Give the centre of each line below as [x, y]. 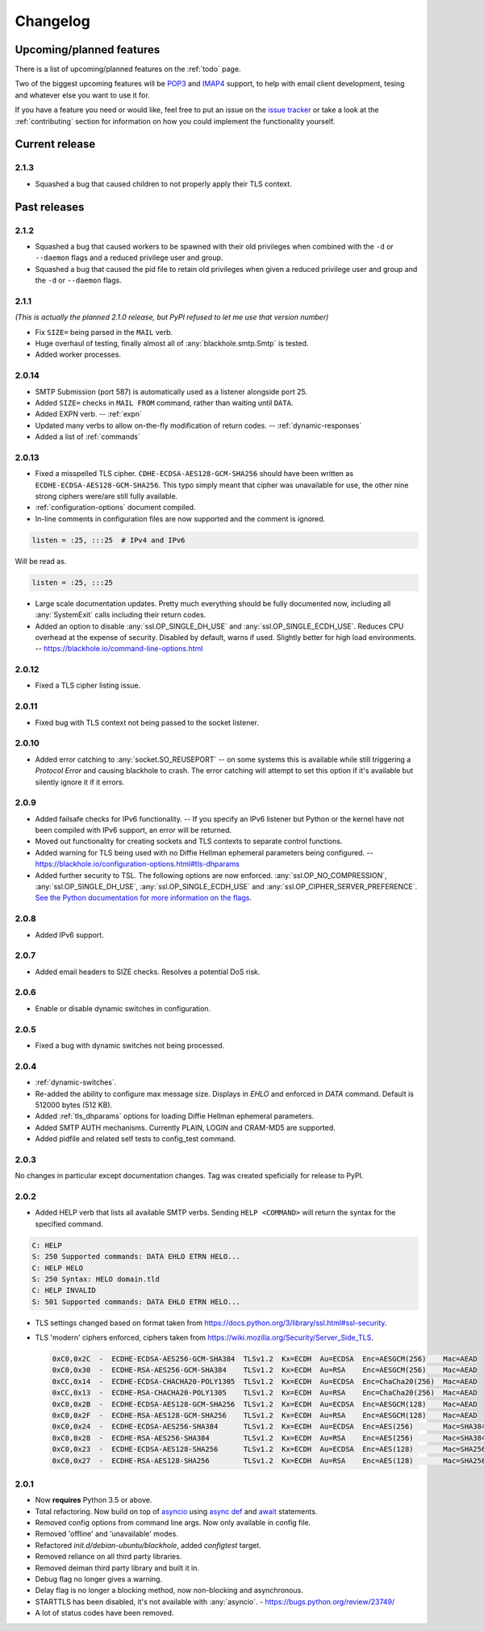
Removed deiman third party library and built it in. [117, 1568]
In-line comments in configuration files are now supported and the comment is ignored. [180, 519]
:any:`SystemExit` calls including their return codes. [121, 615]
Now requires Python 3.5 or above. [94, 1500]
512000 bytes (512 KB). [74, 1105]
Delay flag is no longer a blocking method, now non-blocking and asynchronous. [169, 1591]
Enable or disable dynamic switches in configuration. [123, 1008]
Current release [55, 144]
